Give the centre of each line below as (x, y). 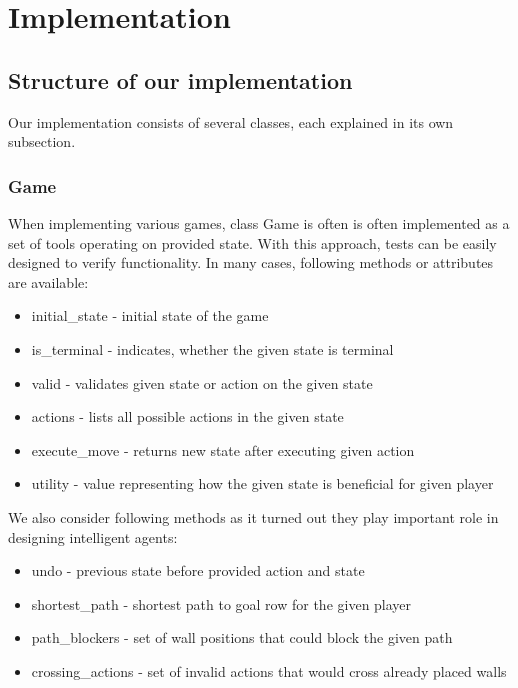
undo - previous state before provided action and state (198, 570)
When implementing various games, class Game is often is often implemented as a (259, 222)
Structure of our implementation (180, 79)
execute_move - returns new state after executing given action (223, 449)
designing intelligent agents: (93, 536)
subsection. (42, 141)
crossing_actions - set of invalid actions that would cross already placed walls (269, 670)
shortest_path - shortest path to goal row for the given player (221, 603)
